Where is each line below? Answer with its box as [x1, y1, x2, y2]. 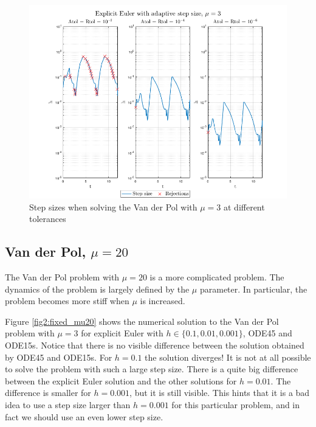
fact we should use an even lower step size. [5, 410, 163, 423]
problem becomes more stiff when [5, 294, 129, 307]
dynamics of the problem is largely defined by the [5, 282, 190, 295]
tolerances [29, 212, 66, 225]
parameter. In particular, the [199, 282, 307, 295]
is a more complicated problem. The [149, 270, 284, 283]
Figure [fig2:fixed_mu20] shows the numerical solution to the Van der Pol [5, 314, 279, 327]
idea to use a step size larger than [5, 398, 131, 411]
